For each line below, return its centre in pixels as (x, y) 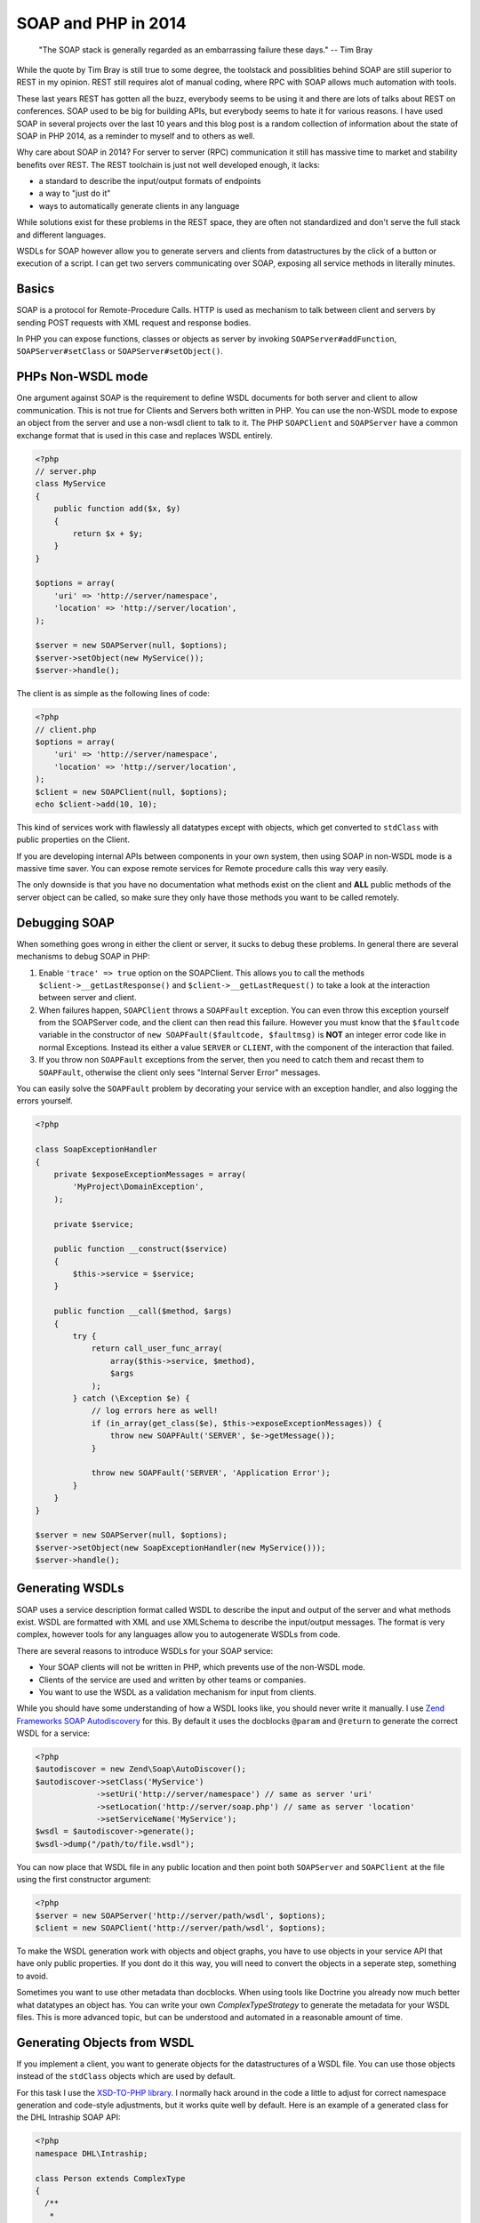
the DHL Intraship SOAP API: (68, 2117)
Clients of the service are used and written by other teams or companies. (172, 1680)
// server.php (66, 471)
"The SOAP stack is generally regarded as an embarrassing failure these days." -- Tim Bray (206, 50)
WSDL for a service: (53, 1733)
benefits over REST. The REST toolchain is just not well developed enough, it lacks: (168, 165)
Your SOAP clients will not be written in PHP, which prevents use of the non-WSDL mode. (202, 1667)
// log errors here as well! (155, 1411)
